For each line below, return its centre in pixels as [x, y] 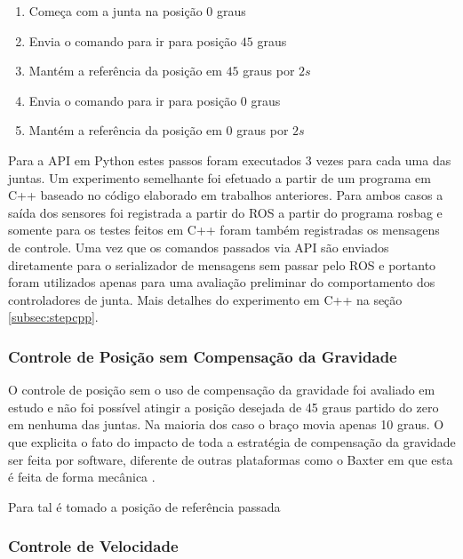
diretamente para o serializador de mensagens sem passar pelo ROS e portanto [222, 264]
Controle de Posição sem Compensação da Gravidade [203, 356]
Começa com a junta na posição [116, 11]
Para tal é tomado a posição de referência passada [144, 506]
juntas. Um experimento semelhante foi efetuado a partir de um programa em [220, 177]
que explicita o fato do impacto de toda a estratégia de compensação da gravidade [232, 441]
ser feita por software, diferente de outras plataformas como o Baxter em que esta [231, 459]
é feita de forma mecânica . [82, 477]
